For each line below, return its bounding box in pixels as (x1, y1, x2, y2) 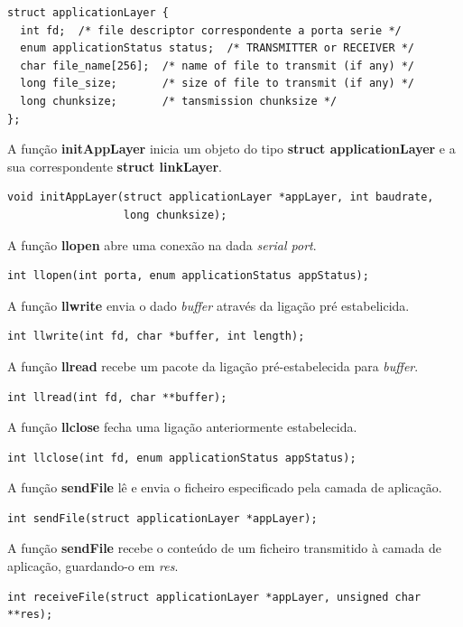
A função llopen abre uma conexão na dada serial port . (7, 235, 317, 254)
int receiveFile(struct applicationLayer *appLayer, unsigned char (7, 590, 421, 604)
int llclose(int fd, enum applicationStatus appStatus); (7, 451, 357, 464)
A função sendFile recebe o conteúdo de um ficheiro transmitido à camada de (7, 538, 441, 557)
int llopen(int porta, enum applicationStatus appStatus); (7, 269, 369, 283)
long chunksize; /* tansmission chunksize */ (20, 94, 338, 108)
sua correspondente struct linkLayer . (7, 156, 222, 175)
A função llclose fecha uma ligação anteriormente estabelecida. (7, 417, 357, 436)
